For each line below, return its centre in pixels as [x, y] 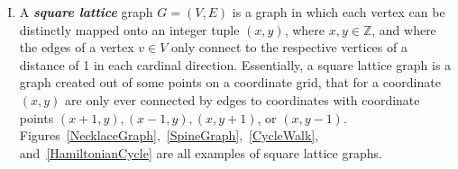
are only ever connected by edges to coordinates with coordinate [243, 99]
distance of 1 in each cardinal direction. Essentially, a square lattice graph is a [235, 64]
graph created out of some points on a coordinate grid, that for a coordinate [230, 82]
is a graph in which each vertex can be [339, 12]
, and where [404, 29]
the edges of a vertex [77, 47]
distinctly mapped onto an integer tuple [129, 29]
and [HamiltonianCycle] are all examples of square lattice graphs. [201, 152]
